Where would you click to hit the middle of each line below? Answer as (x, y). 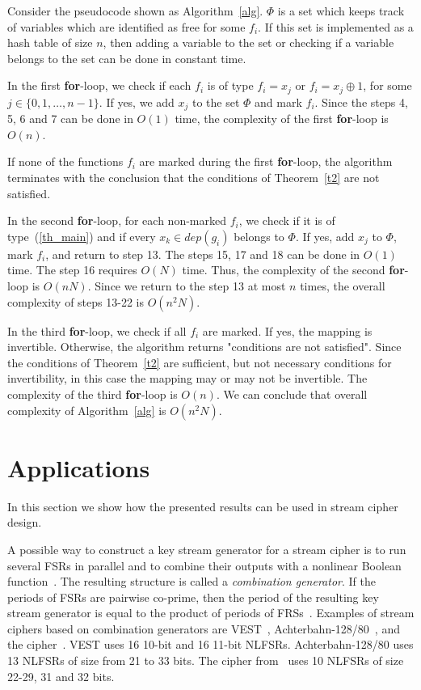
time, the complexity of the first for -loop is (282, 119)
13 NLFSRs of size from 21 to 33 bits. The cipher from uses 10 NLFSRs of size (206, 660)
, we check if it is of (287, 220)
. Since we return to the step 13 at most (187, 286)
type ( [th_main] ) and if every (82, 236)
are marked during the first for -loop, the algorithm (266, 161)
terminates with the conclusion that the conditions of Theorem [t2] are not (194, 178)
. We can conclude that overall (292, 394)
